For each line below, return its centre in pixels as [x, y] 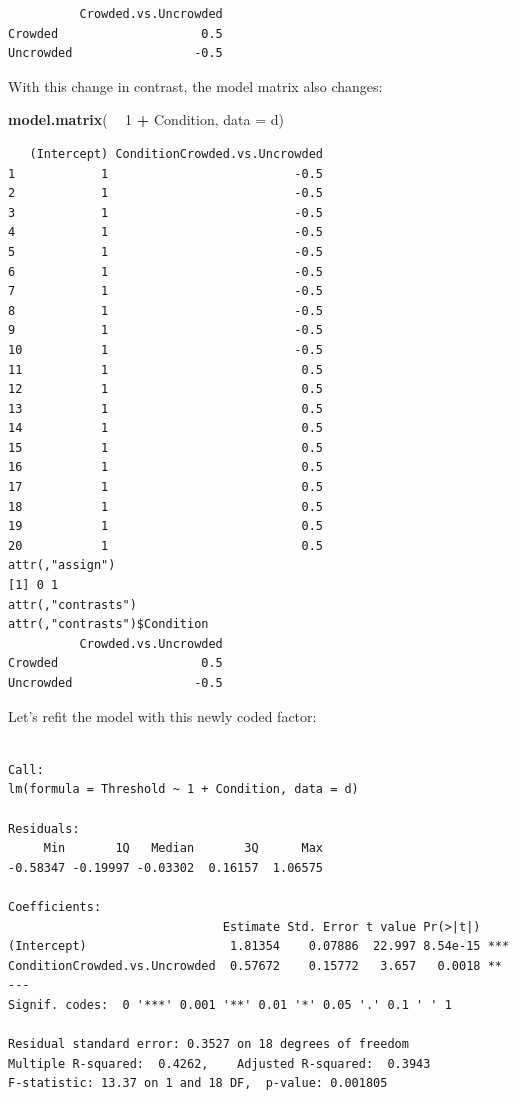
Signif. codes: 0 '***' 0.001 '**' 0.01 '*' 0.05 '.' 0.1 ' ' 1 [230, 1004]
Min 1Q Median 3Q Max [183, 848]
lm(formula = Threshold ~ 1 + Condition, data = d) [183, 789]
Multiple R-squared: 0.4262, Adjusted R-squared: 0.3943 [219, 1063]
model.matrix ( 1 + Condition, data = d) [146, 119]
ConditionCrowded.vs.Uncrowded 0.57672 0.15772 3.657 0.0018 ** [255, 965]
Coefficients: [55, 906]
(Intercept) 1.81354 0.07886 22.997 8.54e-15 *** [259, 946]
